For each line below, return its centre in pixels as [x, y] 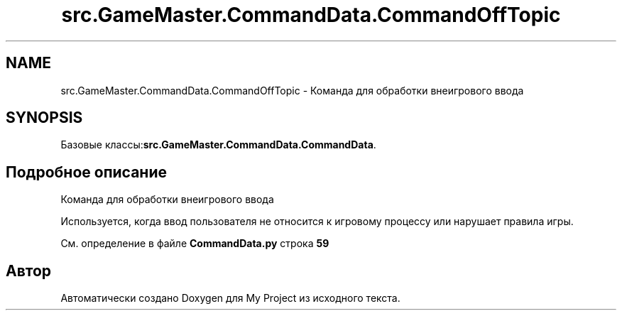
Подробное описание [86, 172]
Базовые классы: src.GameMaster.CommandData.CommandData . [218, 145]
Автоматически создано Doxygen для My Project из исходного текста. [230, 298]
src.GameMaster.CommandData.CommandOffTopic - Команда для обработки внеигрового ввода [292, 90]
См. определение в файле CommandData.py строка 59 [195, 244]
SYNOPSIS [44, 118]
